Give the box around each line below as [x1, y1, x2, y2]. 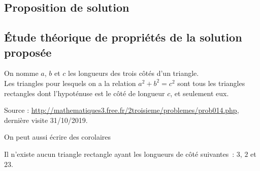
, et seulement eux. [170, 88, 229, 98]
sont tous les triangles [177, 77, 245, 88]
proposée [4, 44, 52, 60]
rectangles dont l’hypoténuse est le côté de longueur [4, 88, 165, 98]
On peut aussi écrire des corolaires [4, 132, 111, 142]
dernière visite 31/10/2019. [4, 114, 88, 125]
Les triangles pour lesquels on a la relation [4, 77, 136, 88]
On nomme [4, 68, 39, 78]
